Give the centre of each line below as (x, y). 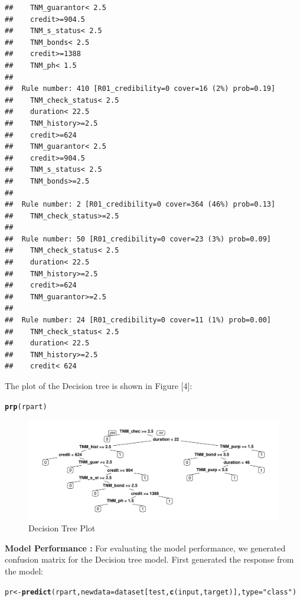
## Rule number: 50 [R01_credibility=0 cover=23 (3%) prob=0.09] (138, 239)
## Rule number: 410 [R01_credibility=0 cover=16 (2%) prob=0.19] (140, 89)
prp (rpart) (26, 406)
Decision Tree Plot (62, 528)
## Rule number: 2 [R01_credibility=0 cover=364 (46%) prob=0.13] (140, 205)
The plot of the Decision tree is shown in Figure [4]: (99, 386)
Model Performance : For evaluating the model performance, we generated (145, 548)
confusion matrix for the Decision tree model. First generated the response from (149, 559)
